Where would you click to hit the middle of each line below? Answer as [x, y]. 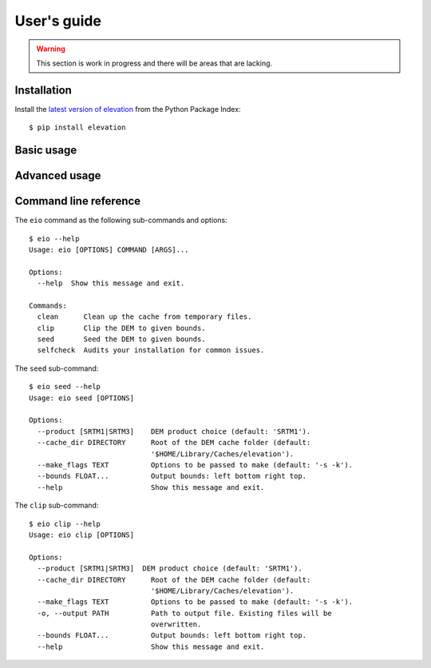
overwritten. [176, 624]
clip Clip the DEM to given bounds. [122, 328]
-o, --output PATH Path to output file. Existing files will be [184, 613]
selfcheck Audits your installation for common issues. [151, 350]
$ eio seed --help [65, 387]
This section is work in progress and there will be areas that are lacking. [154, 63]
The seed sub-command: [57, 368]
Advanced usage [58, 176]
